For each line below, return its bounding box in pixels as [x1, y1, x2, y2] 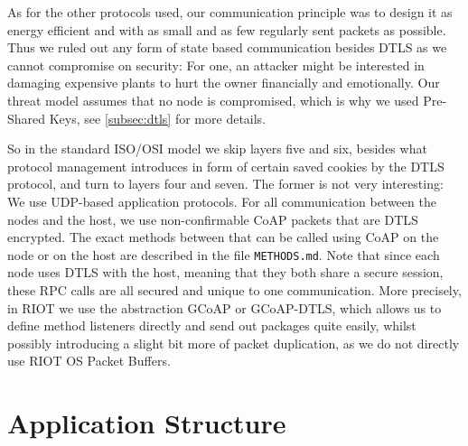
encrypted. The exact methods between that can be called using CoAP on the [7, 228, 439, 246]
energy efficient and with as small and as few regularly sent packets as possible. [7, 20, 446, 39]
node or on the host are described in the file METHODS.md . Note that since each [7, 245, 440, 264]
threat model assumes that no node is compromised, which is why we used [7, 90, 419, 109]
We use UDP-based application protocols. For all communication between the [7, 191, 436, 210]
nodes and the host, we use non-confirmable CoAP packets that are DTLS [7, 209, 418, 228]
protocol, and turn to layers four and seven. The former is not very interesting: [7, 174, 444, 193]
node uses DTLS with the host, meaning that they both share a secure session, [7, 263, 444, 282]
